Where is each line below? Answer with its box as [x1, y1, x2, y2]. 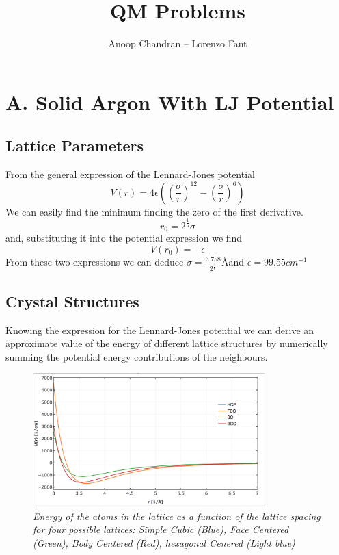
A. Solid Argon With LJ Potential [5, 88, 334, 116]
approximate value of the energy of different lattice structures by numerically [5, 336, 328, 350]
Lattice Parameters [5, 135, 144, 156]
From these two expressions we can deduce [5, 254, 184, 268]
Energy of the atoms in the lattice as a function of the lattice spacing [33, 508, 321, 523]
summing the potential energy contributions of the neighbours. [5, 349, 268, 363]
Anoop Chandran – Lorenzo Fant [108, 36, 247, 51]
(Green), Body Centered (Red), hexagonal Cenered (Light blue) [33, 536, 295, 550]
